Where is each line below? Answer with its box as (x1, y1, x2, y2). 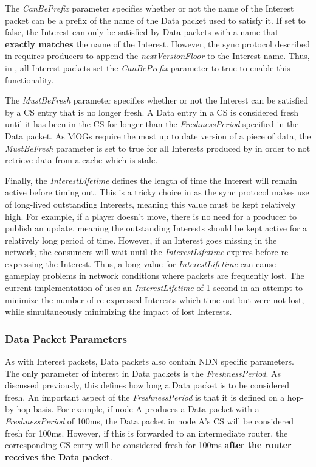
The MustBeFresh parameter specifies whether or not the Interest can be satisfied (5, 94, 309, 107)
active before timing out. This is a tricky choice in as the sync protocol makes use (5, 186, 309, 198)
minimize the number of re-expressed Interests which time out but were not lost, (5, 293, 304, 306)
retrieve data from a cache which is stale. (5, 153, 158, 166)
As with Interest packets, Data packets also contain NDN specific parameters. (5, 355, 294, 368)
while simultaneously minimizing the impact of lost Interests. (5, 305, 232, 318)
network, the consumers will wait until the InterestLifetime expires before (5, 245, 278, 258)
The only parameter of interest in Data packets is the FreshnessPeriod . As (5, 367, 281, 379)
